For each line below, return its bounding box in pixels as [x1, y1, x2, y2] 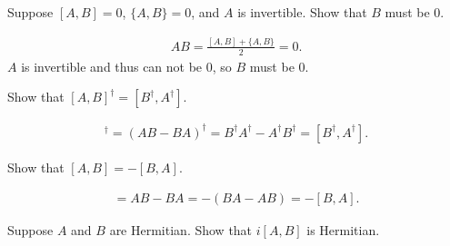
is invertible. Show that [237, 3, 367, 21]
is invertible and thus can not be [21, 56, 203, 75]
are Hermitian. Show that [109, 220, 253, 239]
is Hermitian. [306, 220, 380, 239]
